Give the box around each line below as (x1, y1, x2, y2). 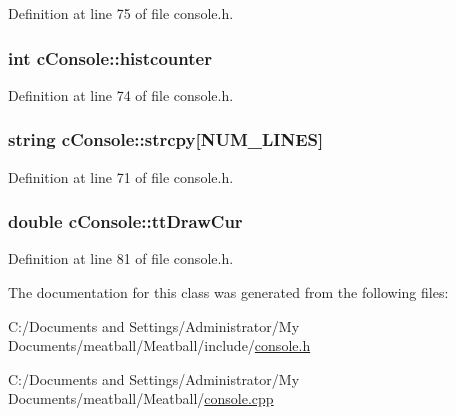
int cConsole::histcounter (8, 45, 212, 70)
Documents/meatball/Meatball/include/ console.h (8, 335, 311, 356)
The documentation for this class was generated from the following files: (8, 282, 449, 303)
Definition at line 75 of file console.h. (8, 3, 234, 23)
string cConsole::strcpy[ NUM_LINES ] (8, 127, 324, 152)
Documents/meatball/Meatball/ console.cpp (8, 388, 274, 409)
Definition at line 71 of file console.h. (8, 166, 234, 187)
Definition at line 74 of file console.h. (8, 84, 234, 105)
